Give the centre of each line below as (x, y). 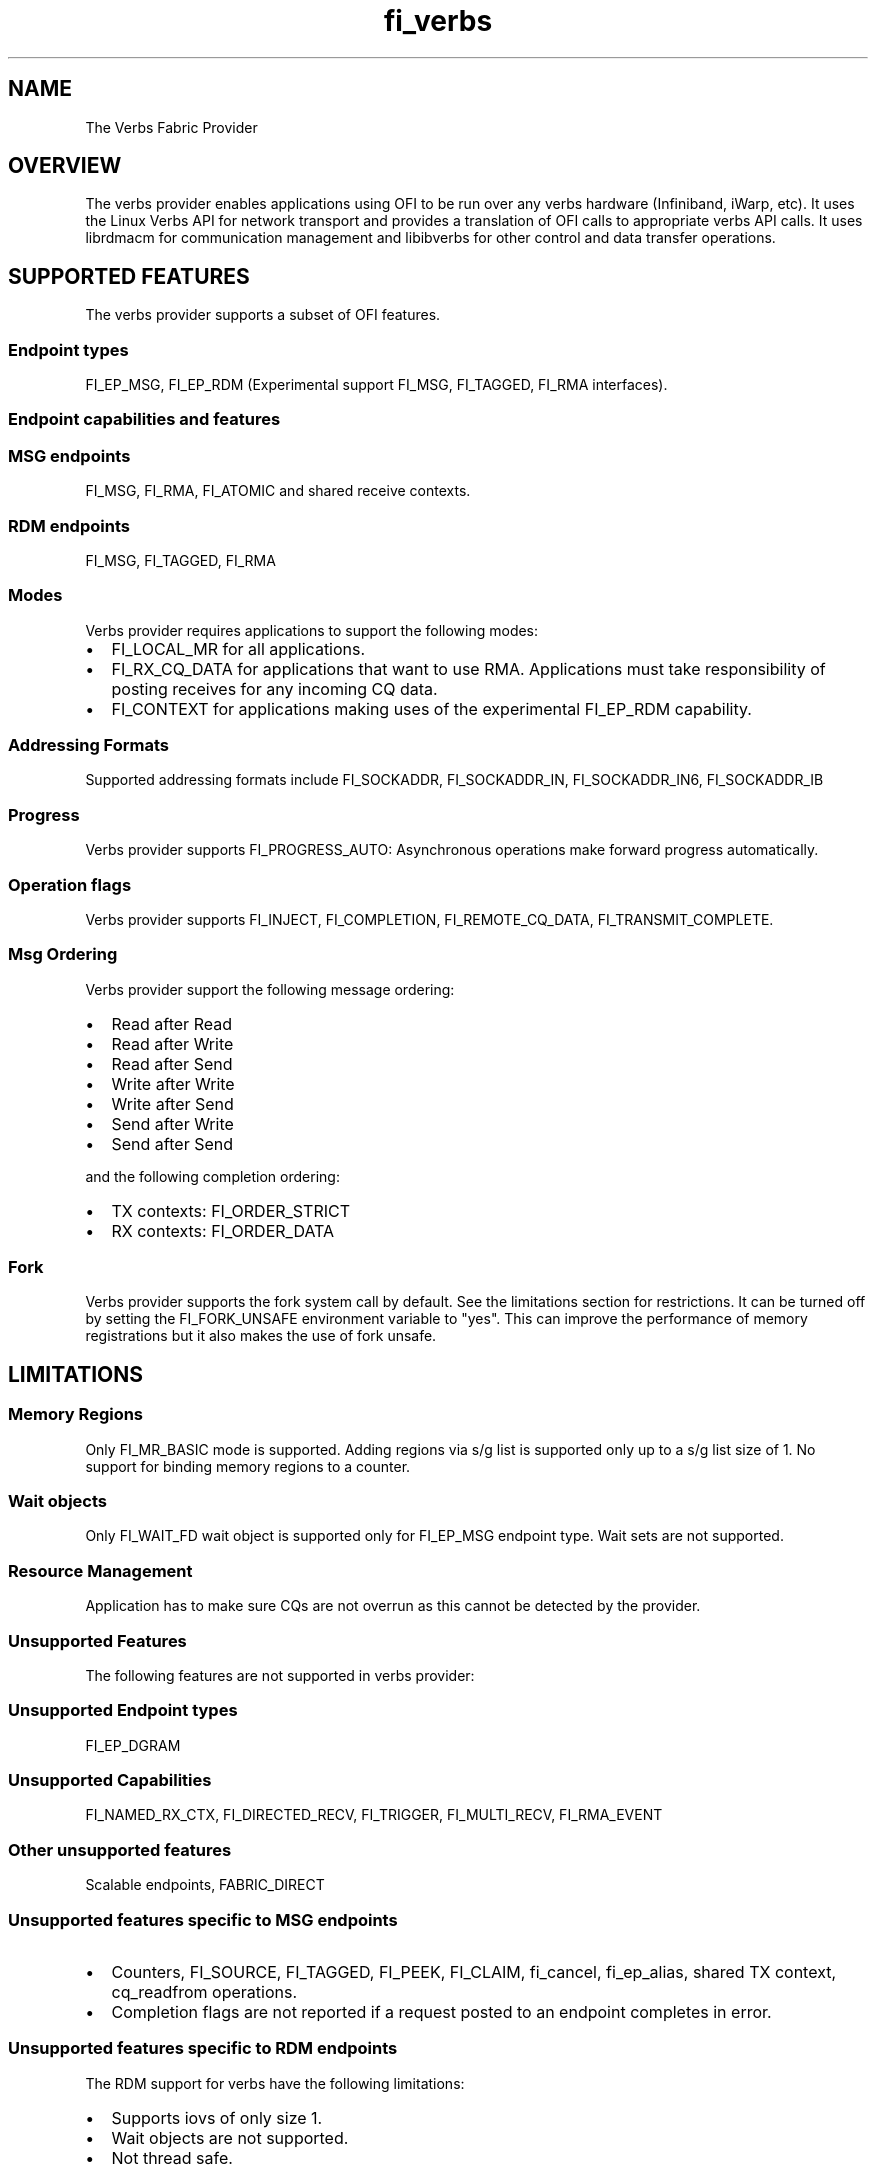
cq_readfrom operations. (204, 1991)
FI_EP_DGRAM (133, 1745)
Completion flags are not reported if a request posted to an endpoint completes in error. (441, 2011)
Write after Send (172, 1103)
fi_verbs (438, 21)
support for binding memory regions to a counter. (248, 1466)
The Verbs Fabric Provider (171, 127)
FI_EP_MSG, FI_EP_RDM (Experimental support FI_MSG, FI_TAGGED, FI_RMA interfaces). (376, 385)
